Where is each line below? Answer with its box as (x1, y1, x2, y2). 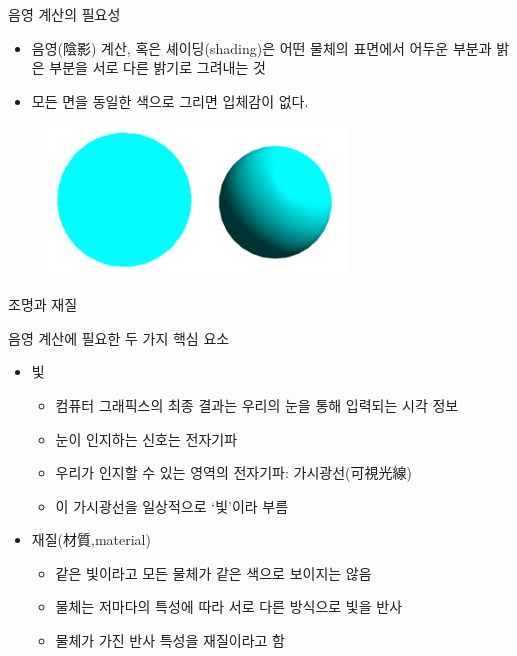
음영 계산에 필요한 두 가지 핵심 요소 (8, 327, 230, 348)
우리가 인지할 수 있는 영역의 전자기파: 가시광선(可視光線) (55, 462, 412, 483)
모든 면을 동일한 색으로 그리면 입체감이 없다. (31, 90, 309, 111)
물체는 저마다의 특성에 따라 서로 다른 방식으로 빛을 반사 (55, 596, 403, 617)
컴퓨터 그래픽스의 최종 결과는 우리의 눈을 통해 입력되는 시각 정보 (55, 394, 459, 415)
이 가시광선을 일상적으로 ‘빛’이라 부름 (55, 495, 289, 516)
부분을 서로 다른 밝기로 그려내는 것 (49, 57, 266, 78)
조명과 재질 (8, 294, 78, 315)
